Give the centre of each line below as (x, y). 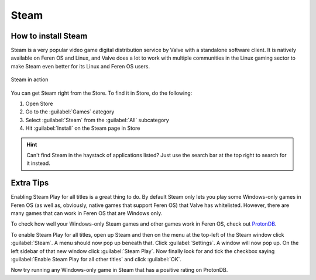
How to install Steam (49, 36)
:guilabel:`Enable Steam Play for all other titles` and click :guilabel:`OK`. (96, 259)
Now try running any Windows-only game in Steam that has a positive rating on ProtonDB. (119, 270)
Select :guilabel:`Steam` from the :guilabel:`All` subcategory (97, 120)
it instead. (39, 163)
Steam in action (30, 79)
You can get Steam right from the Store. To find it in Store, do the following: (102, 93)
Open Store (39, 104)
